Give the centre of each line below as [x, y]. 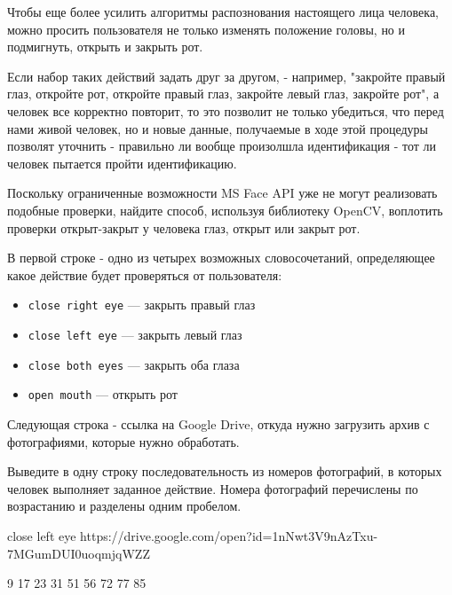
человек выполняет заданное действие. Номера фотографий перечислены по [213, 488]
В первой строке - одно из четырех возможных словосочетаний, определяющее [221, 258]
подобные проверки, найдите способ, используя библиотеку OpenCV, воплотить [225, 210]
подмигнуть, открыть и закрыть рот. [105, 47]
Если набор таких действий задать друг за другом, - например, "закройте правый [226, 76]
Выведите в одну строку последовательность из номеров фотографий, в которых [225, 471]
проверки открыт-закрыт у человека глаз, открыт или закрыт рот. [184, 227]
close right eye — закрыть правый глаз [142, 305]
